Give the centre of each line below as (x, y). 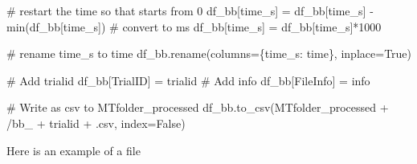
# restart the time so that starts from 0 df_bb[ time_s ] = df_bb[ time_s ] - (190, 10)
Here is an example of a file (74, 150)
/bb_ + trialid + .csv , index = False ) (96, 123)
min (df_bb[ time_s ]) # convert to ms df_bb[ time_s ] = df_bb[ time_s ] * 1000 (194, 26)
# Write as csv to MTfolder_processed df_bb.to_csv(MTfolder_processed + (198, 107)
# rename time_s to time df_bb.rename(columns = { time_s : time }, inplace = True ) (209, 53)
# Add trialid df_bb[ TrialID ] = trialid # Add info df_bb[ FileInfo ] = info (188, 80)
